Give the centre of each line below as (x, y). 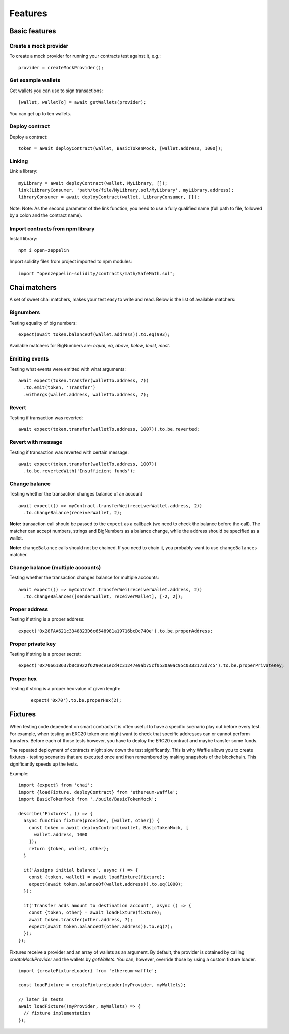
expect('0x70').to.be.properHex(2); (76, 700)
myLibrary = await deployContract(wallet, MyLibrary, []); (93, 183)
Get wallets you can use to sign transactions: (56, 91)
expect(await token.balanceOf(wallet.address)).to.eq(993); (94, 334)
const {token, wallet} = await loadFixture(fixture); (97, 877)
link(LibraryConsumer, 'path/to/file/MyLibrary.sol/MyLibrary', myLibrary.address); (126, 190)
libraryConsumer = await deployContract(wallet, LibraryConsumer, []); (109, 197)
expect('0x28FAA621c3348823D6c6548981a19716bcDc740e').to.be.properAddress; (116, 631)
